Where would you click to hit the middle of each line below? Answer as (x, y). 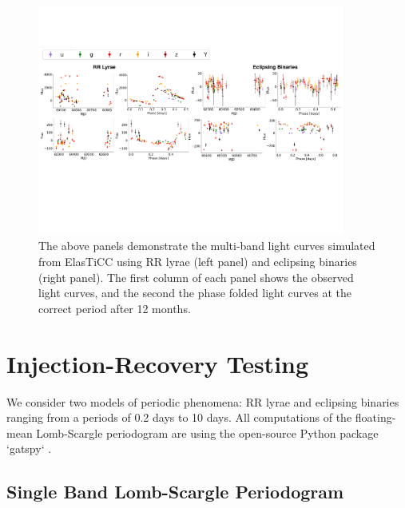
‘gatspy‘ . (29, 448)
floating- (375, 417)
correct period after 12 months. (115, 308)
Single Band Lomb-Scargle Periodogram (175, 492)
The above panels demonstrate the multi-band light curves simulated (207, 246)
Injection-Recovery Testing (158, 363)
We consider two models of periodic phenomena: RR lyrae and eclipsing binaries (203, 401)
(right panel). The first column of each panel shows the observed (196, 277)
